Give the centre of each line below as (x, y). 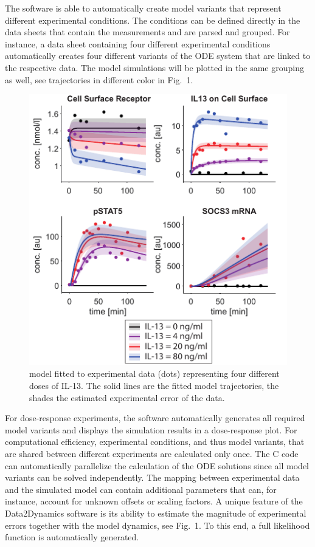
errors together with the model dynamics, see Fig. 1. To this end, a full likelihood (157, 525)
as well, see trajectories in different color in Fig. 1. (99, 79)
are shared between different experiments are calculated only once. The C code (152, 453)
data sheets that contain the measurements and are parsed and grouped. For (147, 32)
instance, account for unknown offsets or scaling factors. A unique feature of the (154, 501)
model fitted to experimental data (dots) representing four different (154, 373)
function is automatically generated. (72, 537)
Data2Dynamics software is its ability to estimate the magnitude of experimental (156, 513)
